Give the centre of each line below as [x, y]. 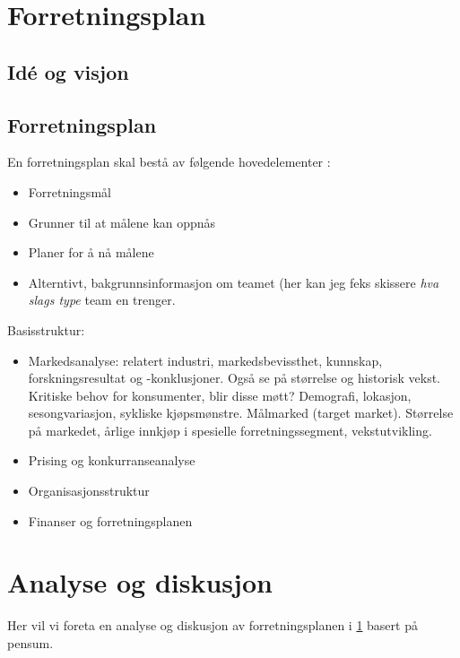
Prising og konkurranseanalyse [112, 460]
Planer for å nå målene [91, 252]
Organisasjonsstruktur [89, 491]
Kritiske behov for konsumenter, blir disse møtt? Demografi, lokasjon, [220, 395]
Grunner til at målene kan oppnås [122, 222]
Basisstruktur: [46, 329]
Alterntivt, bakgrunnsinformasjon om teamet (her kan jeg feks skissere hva [234, 282]
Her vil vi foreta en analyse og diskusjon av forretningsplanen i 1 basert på [213, 625]
